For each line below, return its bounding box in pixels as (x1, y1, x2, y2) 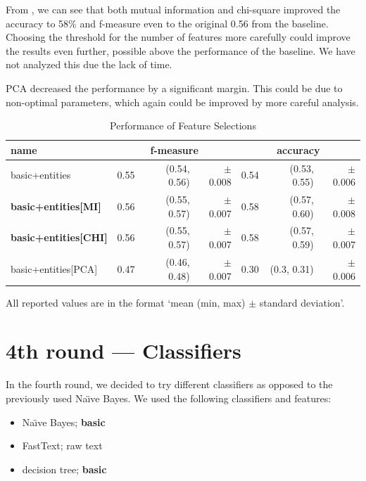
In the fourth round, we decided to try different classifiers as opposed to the (6, 377, 333, 392)
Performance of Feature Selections (110, 118, 256, 133)
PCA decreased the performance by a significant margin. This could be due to (6, 80, 343, 95)
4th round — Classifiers (6, 336, 241, 365)
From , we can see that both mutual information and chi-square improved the (6, 2, 341, 16)
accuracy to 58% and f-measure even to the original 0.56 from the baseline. (6, 15, 329, 30)
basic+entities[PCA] (11, 261, 98, 276)
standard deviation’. (259, 295, 345, 309)
